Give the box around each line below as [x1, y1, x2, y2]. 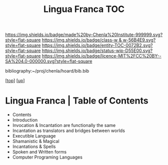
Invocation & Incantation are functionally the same [12, 122, 116, 128]
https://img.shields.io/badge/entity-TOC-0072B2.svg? [41, 42, 153, 48]
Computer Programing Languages [12, 154, 82, 160]
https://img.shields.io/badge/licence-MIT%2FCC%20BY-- [41, 53, 161, 59]
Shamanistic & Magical [12, 138, 59, 144]
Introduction [12, 117, 38, 123]
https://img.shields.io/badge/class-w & [41, 37, 122, 43]
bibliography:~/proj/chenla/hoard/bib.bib [5, 68, 89, 74]
